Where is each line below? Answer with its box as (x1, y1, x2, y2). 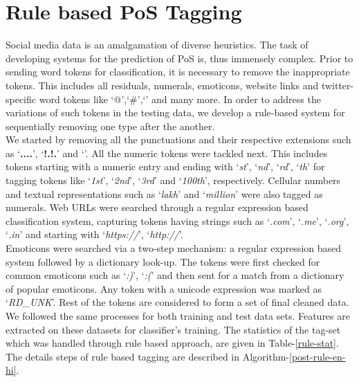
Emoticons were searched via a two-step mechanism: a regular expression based (6, 241, 342, 255)
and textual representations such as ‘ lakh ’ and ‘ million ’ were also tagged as (6, 186, 323, 201)
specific (6, 91, 37, 106)
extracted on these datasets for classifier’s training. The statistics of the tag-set (6, 322, 341, 336)
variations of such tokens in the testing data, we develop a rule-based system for (6, 105, 345, 120)
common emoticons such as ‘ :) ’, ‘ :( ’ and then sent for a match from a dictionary (6, 268, 344, 282)
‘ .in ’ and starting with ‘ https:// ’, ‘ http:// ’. (6, 227, 183, 242)
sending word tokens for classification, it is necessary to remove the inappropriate (6, 64, 350, 79)
